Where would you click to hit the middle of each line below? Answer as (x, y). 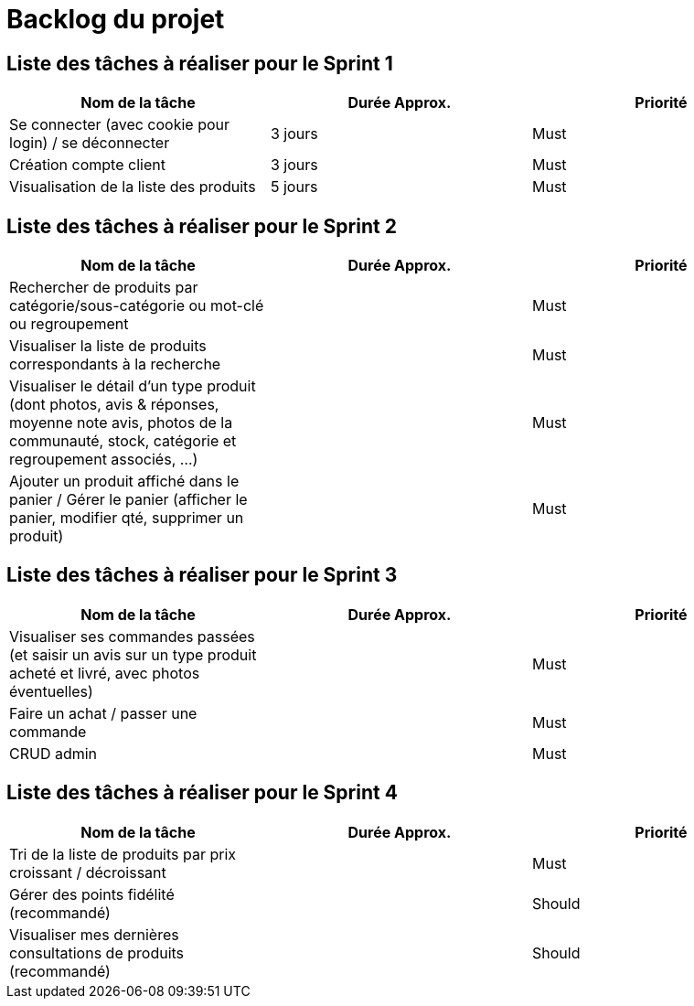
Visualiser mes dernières (94, 934)
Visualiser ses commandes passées (132, 636)
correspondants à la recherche (115, 364)
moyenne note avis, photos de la (121, 423)
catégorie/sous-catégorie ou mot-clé (137, 306)
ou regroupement (69, 324)
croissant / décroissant (88, 872)
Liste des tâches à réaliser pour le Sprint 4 (202, 793)
